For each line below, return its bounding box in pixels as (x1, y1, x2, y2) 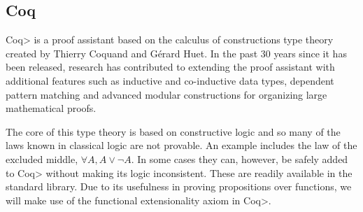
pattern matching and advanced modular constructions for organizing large (6, 87, 327, 101)
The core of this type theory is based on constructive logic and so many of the (6, 124, 341, 139)
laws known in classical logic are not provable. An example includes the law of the (6, 138, 357, 153)
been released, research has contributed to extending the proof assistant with (6, 59, 335, 74)
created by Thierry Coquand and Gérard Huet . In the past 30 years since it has (6, 45, 347, 60)
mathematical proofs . (6, 101, 97, 115)
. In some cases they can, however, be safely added (131, 151, 348, 166)
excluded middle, (6, 151, 78, 166)
